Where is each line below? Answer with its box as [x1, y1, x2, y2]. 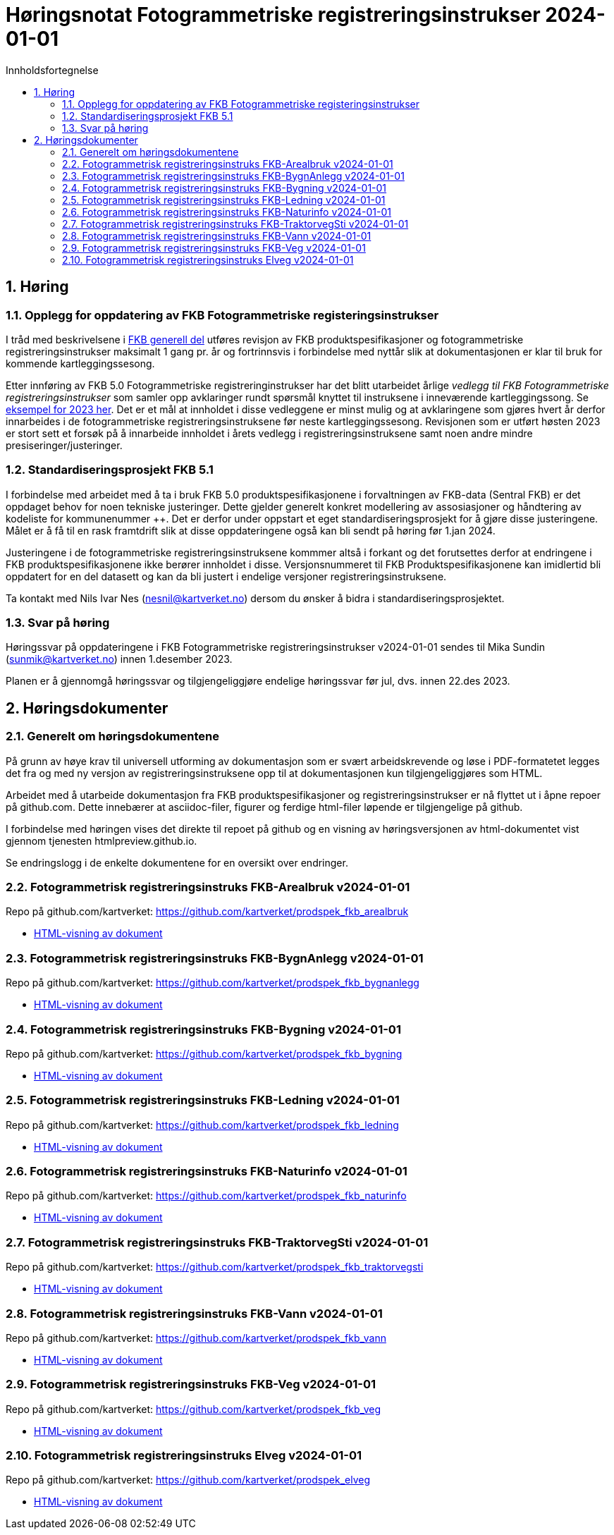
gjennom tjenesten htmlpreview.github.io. [6, 834, 197, 847]
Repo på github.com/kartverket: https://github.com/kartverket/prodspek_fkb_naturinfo [6, 1190, 407, 1202]
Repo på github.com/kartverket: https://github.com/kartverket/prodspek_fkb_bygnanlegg [6, 977, 419, 989]
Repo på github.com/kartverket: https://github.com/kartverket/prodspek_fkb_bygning [6, 1047, 403, 1060]
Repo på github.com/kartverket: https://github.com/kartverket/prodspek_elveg [6, 1474, 370, 1486]
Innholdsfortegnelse [6, 63, 99, 76]
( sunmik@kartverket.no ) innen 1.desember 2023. [6, 653, 233, 666]
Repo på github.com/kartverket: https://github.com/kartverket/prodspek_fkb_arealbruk [6, 905, 409, 918]
